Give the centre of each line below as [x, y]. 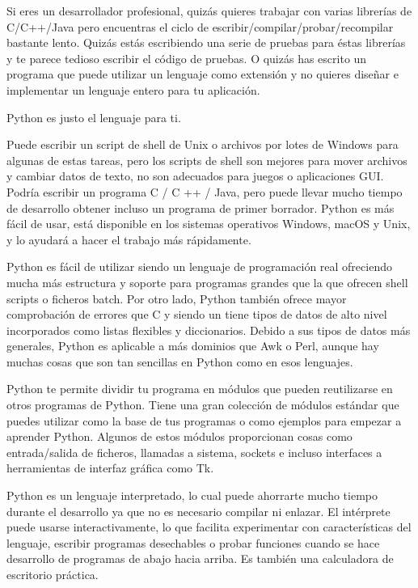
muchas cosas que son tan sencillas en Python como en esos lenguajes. [180, 361]
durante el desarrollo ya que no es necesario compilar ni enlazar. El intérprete [198, 511]
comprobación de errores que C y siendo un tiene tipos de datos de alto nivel [197, 314]
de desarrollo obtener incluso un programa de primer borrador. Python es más [201, 207]
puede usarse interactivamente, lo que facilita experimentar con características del [209, 527]
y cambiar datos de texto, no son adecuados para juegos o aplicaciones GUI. [195, 176]
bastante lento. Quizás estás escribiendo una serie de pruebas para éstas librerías [206, 42]
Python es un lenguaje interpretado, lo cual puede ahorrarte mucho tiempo [192, 495]
